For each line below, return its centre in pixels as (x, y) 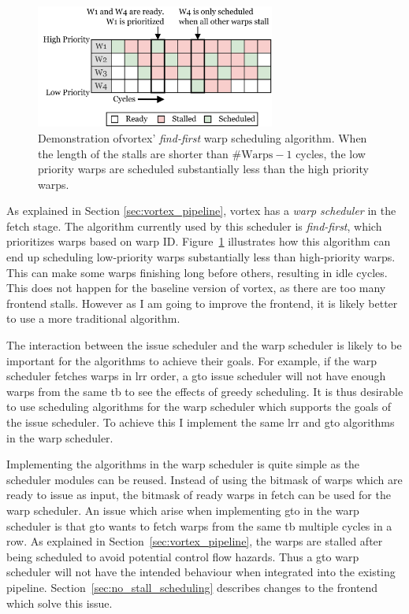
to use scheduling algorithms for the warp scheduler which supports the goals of (199, 407)
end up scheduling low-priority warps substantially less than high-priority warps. (201, 257)
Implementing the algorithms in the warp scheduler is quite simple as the (183, 464)
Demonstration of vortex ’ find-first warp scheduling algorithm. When (203, 137)
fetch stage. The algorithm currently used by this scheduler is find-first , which (194, 226)
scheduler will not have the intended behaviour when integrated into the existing (201, 572)
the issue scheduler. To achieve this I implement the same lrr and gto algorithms (201, 422)
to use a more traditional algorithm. (93, 318)
